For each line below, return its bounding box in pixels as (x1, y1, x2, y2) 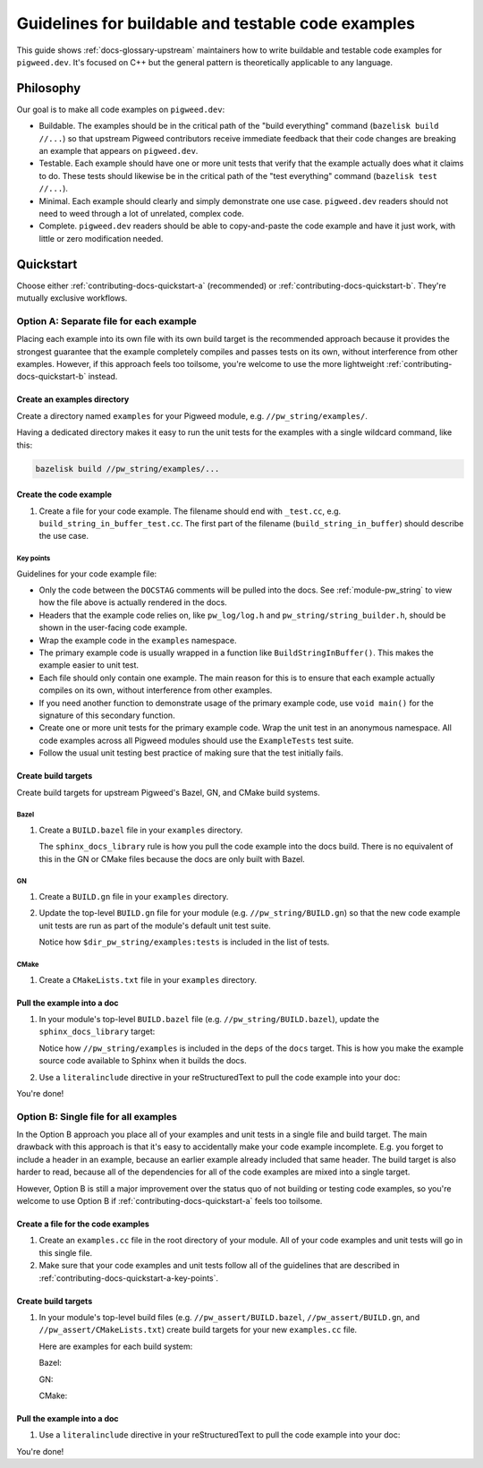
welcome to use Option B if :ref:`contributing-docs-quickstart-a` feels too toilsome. (16, 1196, 323, 1207)
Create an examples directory (16, 394, 130, 405)
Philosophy (16, 81, 81, 96)
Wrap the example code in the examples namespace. (38, 635, 237, 645)
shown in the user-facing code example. (38, 622, 188, 633)
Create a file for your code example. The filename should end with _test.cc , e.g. (38, 506, 342, 516)
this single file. (38, 1247, 93, 1258)
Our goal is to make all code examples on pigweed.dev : (16, 104, 225, 115)
